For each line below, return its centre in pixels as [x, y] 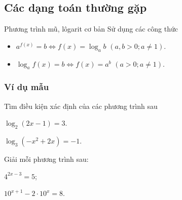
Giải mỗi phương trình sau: [46, 159]
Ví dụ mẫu [27, 87]
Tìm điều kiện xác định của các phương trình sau [81, 106]
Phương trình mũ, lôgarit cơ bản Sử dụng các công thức [91, 29]
